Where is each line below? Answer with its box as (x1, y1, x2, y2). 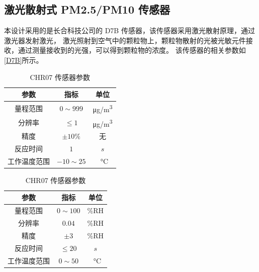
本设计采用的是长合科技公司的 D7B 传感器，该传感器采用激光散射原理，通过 (4, 25, 255, 36)
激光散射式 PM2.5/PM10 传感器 (4, 2, 170, 17)
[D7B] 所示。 (4, 54, 43, 65)
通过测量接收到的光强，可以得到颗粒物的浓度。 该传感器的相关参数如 (18, 45, 246, 55)
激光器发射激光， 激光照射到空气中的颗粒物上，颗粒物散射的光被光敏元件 (4, 35, 246, 45)
